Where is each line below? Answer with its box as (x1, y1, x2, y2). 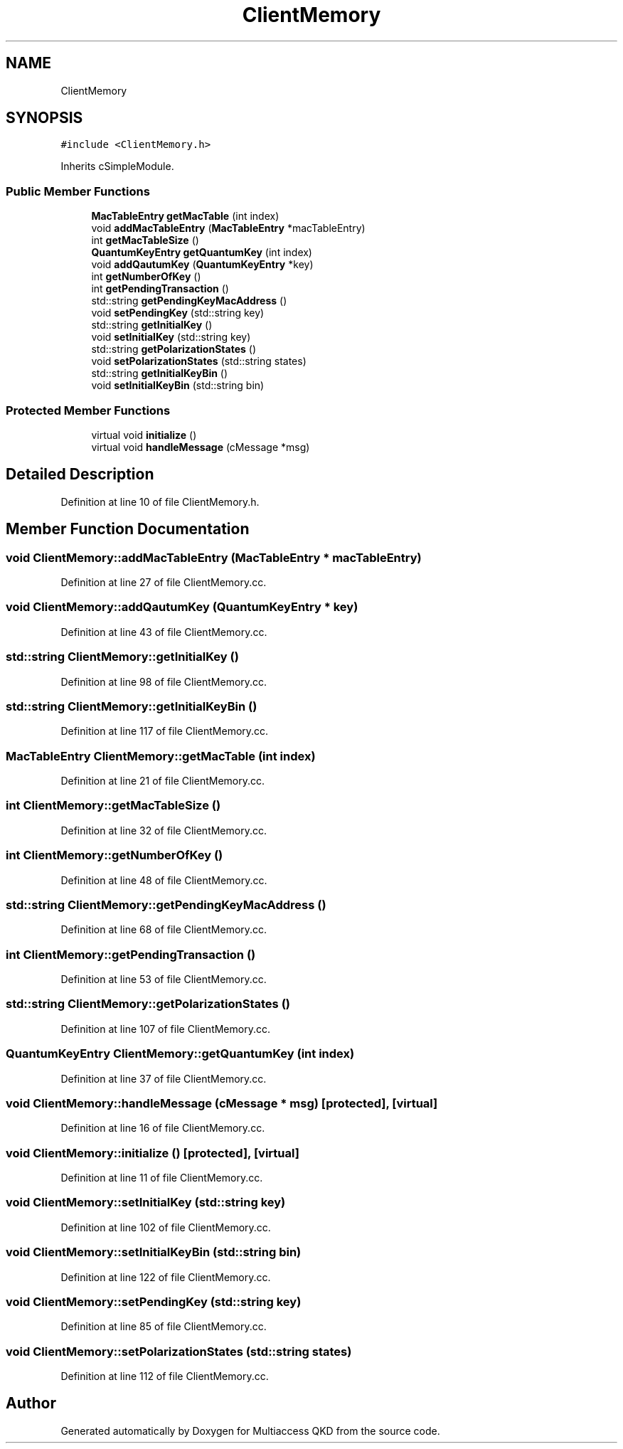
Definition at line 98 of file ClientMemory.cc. (60, 675, 267, 688)
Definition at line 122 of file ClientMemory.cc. (60, 1270, 271, 1283)
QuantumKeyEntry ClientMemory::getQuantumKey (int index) (6, 1046, 355, 1061)
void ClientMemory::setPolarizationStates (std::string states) (6, 1344, 352, 1359)
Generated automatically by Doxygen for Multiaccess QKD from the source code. (60, 1424, 440, 1437)
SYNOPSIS (6, 109, 83, 127)
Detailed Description (6, 465, 154, 484)
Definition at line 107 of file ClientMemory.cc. (60, 1022, 270, 1035)
